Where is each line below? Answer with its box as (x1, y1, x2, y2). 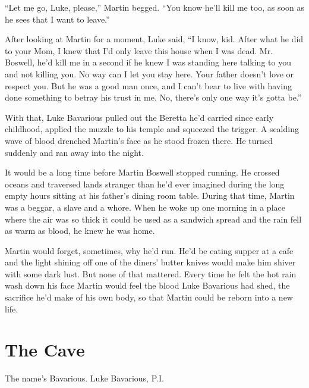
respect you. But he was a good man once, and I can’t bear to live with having (5, 79, 292, 92)
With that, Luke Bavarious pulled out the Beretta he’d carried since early (5, 111, 274, 123)
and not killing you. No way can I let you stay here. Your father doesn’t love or (5, 67, 294, 80)
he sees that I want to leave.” (5, 12, 110, 25)
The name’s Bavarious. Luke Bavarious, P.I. (5, 372, 164, 384)
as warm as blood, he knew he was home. (5, 224, 155, 237)
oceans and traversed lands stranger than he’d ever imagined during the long (5, 177, 285, 190)
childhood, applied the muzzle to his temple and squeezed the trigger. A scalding (5, 123, 299, 135)
